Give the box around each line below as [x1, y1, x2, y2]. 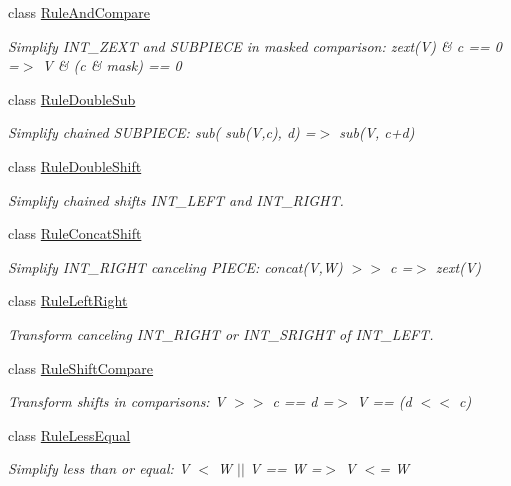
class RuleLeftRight [8, 290, 128, 311]
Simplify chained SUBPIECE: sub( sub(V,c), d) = [8, 122, 316, 143]
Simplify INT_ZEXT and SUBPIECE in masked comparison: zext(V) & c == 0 [8, 35, 502, 56]
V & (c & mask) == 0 [42, 55, 182, 76]
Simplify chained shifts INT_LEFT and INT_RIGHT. [8, 189, 344, 210]
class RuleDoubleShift [8, 155, 142, 176]
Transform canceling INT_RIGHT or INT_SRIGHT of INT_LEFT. [8, 323, 434, 344]
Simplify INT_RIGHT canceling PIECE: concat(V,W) [8, 256, 343, 277]
